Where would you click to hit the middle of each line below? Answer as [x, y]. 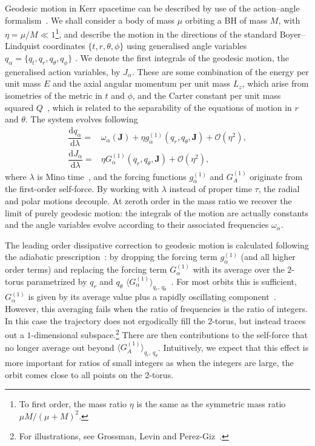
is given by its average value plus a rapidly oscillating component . [152, 297]
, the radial [279, 189]
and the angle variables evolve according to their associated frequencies [137, 225]
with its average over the [239, 269]
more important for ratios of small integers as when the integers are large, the [149, 363]
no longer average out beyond [60, 347]
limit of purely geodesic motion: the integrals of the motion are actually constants [157, 212]
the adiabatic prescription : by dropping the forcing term [111, 257]
